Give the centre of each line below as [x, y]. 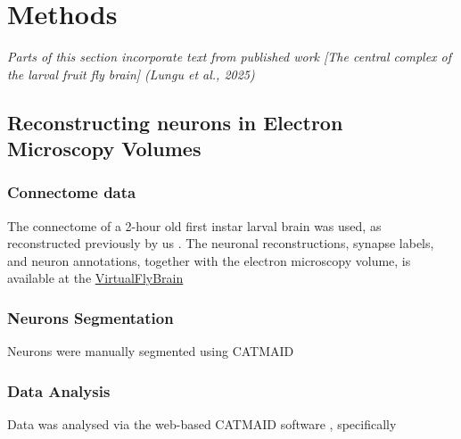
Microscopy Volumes [104, 149]
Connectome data [72, 192]
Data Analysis [59, 390]
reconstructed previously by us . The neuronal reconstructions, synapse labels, [221, 243]
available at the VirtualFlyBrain [95, 278]
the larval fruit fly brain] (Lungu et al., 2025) [131, 74]
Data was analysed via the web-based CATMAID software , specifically [202, 424]
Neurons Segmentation [91, 318]
